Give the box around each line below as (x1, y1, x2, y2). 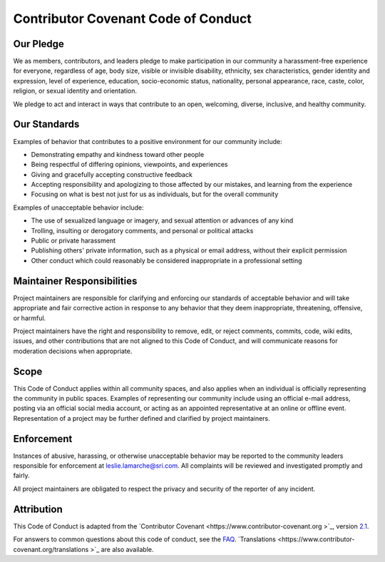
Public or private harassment (31, 236, 116, 245)
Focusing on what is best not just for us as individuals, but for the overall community (31, 190, 279, 199)
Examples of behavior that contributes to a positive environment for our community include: (13, 137, 283, 145)
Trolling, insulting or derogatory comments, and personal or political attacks (31, 226, 254, 235)
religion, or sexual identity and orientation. (13, 86, 138, 96)
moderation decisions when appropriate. (13, 347, 133, 355)
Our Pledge (13, 38, 64, 50)
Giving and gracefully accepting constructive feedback (31, 170, 192, 178)
